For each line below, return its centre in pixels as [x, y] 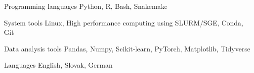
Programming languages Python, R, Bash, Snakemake [86, 6]
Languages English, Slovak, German [58, 65]
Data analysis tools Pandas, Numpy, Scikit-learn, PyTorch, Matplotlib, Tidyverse [127, 48]
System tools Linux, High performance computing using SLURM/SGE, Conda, [124, 22]
